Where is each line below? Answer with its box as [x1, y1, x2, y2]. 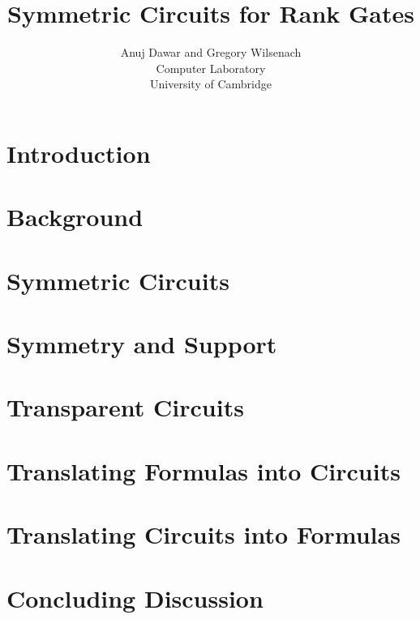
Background [6, 200, 144, 233]
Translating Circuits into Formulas [6, 518, 401, 551]
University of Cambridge [150, 75, 272, 92]
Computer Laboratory [156, 59, 266, 76]
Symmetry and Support [6, 327, 277, 361]
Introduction [6, 136, 151, 169]
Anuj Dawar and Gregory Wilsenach [120, 44, 302, 61]
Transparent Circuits [6, 391, 244, 424]
